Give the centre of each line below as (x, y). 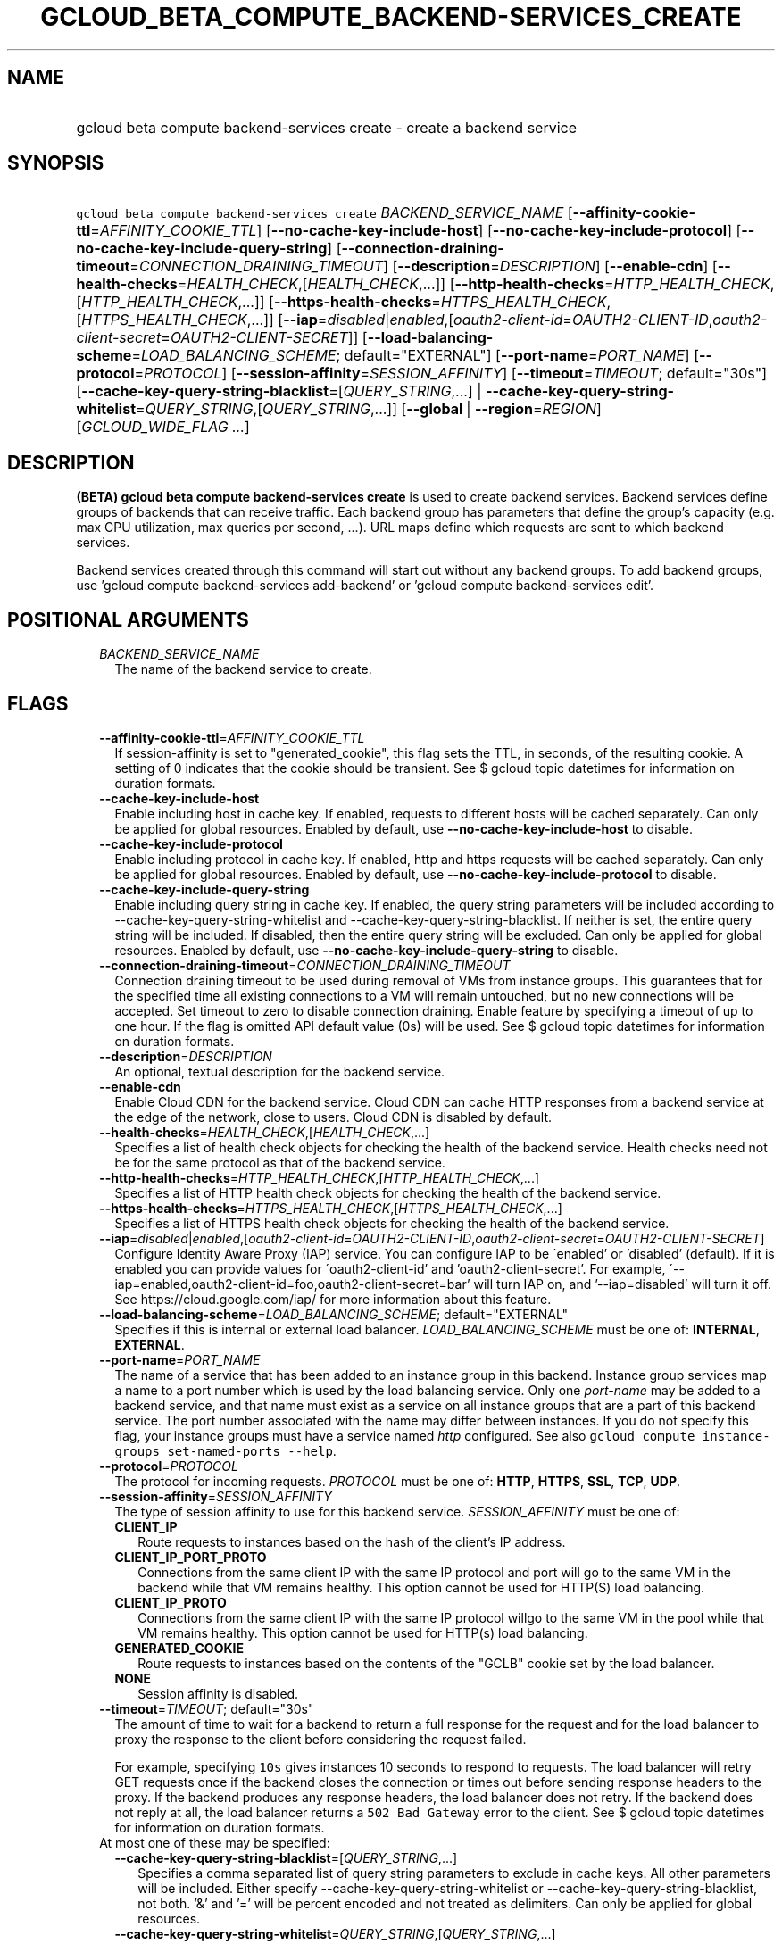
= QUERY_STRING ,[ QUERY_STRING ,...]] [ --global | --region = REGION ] (369, 409)
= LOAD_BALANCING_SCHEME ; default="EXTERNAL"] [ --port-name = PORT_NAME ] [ (416, 356)
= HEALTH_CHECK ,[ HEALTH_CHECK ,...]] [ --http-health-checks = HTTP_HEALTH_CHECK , (476, 284)
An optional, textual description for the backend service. (280, 1071)
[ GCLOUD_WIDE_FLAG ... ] (163, 427)
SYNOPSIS (56, 163)
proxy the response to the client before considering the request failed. (320, 1739)
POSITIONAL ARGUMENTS (128, 619)
